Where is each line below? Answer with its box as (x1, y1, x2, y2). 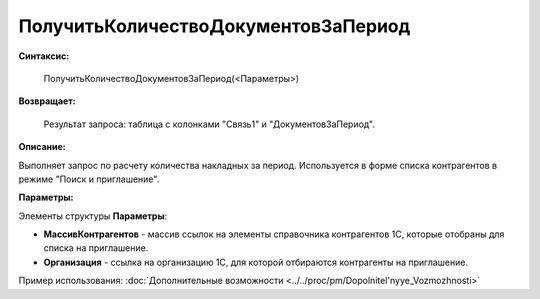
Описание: (18, 141, 67, 153)
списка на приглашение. (43, 242, 149, 254)
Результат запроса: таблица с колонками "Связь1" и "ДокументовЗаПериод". (43, 118, 375, 130)
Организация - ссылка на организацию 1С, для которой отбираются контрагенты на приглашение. (43, 256, 469, 268)
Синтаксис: (18, 50, 70, 62)
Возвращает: (18, 95, 76, 107)
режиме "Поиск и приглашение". (18, 173, 160, 185)
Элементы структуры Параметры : (18, 210, 168, 222)
